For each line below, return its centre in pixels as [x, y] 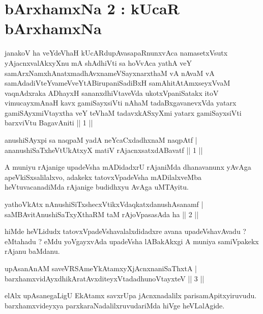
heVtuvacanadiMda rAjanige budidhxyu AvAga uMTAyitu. [97, 187]
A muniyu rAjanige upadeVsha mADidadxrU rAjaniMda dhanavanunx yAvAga [128, 167]
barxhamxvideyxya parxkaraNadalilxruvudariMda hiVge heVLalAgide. [115, 305]
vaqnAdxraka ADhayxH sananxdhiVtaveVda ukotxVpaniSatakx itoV [112, 93]
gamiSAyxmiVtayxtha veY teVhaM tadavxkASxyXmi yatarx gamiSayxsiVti [123, 112]
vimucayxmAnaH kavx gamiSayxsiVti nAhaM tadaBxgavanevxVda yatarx [121, 103]
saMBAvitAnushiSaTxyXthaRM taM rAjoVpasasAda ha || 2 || [102, 214]
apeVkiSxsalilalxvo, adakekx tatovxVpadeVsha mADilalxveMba [103, 177]
